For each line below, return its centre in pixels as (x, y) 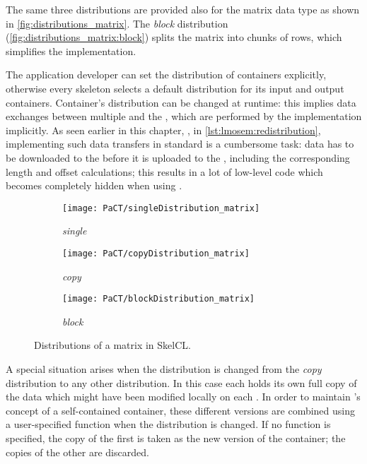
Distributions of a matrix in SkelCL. (112, 345)
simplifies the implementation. (71, 50)
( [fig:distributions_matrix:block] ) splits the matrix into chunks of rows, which (174, 37)
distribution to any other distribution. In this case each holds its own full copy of (181, 382)
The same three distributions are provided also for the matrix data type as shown (183, 9)
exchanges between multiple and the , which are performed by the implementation (184, 116)
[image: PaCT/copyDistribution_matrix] (156, 253)
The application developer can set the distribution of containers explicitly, (166, 75)
